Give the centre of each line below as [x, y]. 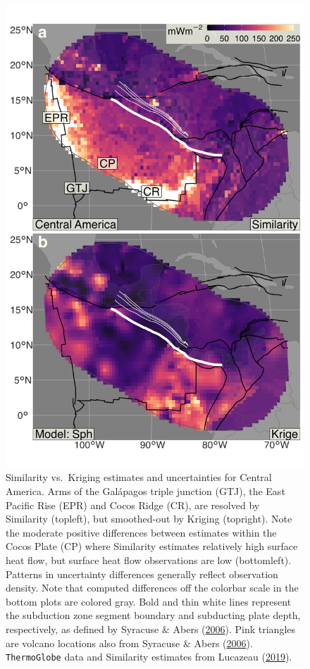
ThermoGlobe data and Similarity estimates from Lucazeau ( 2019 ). [149, 657]
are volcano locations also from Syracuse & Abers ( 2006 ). [129, 643]
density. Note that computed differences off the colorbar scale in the [152, 588]
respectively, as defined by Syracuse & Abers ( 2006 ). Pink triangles [151, 629]
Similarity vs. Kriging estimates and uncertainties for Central [139, 477]
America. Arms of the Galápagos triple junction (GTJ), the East [145, 491]
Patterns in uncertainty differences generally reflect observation [142, 574]
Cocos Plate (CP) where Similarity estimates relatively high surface [152, 546]
